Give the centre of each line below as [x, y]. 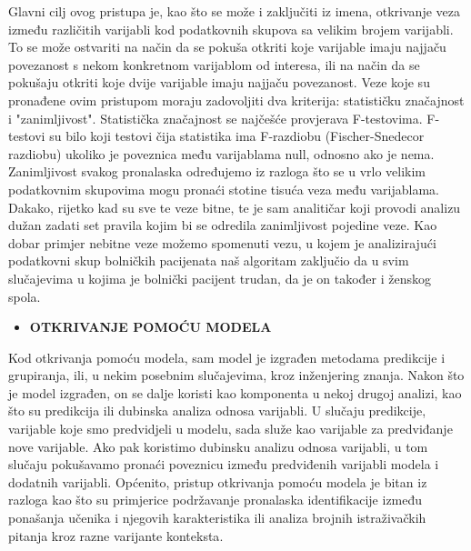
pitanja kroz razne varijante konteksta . [116, 535]
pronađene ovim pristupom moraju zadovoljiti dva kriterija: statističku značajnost [236, 100]
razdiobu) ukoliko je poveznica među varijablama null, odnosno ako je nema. [221, 153]
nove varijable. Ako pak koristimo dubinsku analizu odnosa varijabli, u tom [218, 446]
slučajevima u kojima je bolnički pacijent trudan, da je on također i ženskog [220, 278]
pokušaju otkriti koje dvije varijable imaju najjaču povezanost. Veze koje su [219, 82]
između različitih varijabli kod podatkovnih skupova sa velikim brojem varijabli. [231, 29]
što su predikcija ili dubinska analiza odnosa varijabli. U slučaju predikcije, [217, 411]
